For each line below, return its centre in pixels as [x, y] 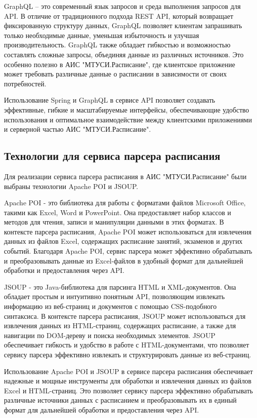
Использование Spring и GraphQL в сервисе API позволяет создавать [110, 100]
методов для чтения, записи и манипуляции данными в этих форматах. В [114, 222]
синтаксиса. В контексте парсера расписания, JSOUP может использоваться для [125, 316]
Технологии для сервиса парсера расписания [112, 156]
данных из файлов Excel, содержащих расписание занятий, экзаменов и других [123, 241]
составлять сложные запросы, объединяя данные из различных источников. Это [124, 54]
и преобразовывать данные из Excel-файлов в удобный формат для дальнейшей [124, 260]
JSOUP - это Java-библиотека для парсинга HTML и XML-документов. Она [120, 286]
